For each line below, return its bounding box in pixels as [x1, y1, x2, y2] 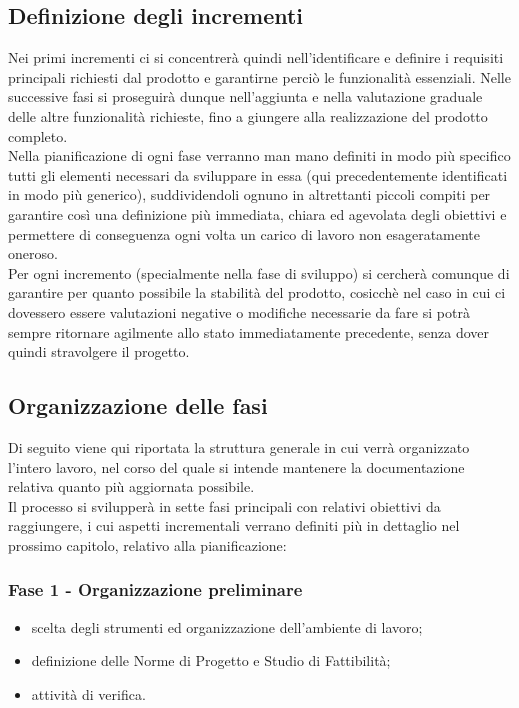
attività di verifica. [31, 683, 146, 704]
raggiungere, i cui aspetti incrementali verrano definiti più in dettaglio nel [8, 515, 460, 536]
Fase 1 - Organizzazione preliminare [8, 577, 303, 602]
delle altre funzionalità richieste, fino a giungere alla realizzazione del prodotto [8, 105, 488, 126]
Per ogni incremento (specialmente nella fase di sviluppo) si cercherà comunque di [8, 262, 510, 283]
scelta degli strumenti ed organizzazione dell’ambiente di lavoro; [31, 616, 423, 637]
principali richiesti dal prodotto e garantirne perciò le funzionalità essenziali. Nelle [8, 66, 511, 87]
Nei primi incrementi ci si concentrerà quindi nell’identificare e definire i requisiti [8, 47, 504, 68]
